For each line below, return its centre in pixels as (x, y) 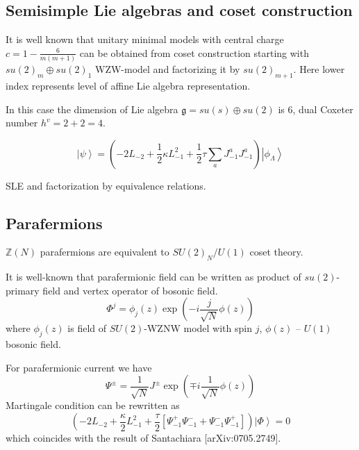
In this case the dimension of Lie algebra (92, 109)
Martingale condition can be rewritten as (93, 405)
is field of (87, 328)
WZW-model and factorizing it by (167, 69)
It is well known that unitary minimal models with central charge (145, 39)
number (22, 123)
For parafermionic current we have (79, 367)
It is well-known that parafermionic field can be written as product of (153, 277)
